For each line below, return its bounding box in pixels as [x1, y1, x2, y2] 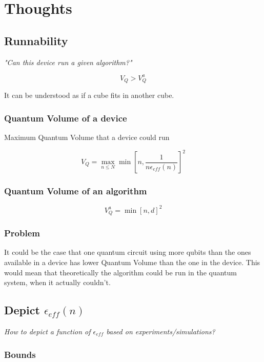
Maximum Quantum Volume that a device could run [4, 131, 170, 142]
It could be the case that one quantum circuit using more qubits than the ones [4, 247, 251, 257]
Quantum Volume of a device [4, 111, 127, 124]
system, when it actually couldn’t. [4, 277, 111, 288]
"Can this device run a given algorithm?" [4, 56, 132, 67]
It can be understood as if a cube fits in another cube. [4, 90, 174, 100]
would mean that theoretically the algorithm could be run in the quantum [4, 267, 237, 277]
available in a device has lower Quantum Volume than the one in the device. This [4, 257, 260, 268]
